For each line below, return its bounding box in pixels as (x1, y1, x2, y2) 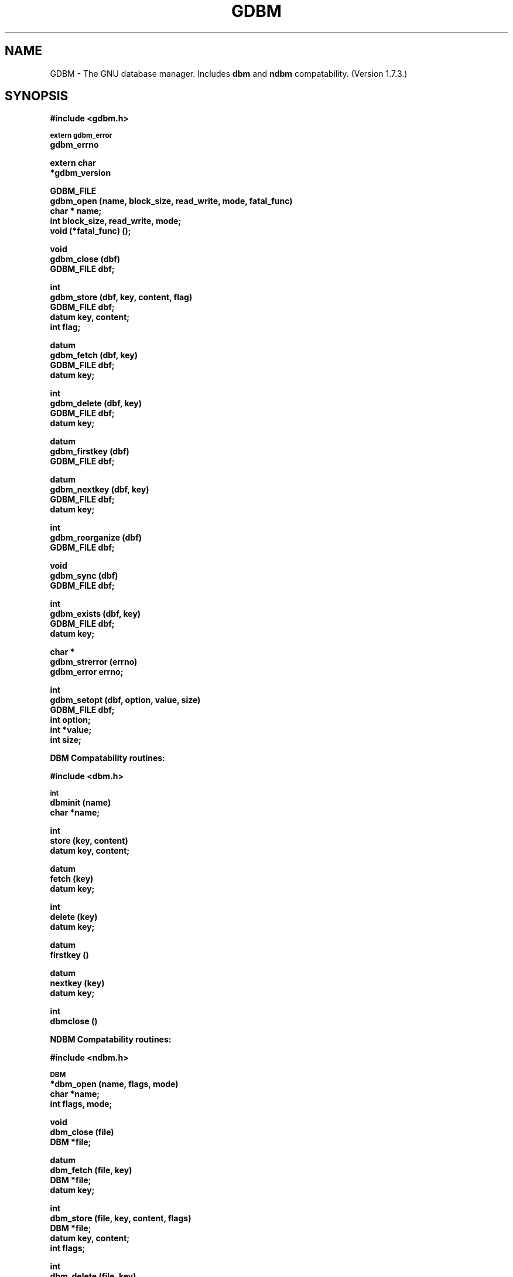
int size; (50, 735, 81, 745)
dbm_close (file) (50, 1127, 114, 1137)
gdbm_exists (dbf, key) (50, 609, 141, 619)
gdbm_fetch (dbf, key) (50, 350, 138, 361)
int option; (50, 715, 91, 725)
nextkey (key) (50, 978, 105, 989)
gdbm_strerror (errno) (50, 657, 138, 667)
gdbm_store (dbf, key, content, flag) (50, 292, 193, 303)
